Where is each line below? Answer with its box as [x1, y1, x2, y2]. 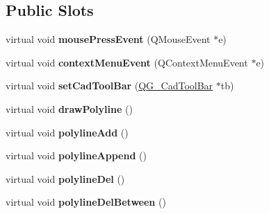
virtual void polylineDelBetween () [6, 195, 166, 209]
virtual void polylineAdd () [6, 125, 129, 139]
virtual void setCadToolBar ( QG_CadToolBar [6, 78, 213, 93]
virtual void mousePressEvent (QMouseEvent [6, 32, 211, 46]
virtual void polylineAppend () [6, 148, 147, 163]
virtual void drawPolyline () [6, 101, 133, 116]
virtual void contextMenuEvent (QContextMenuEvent [6, 55, 248, 69]
